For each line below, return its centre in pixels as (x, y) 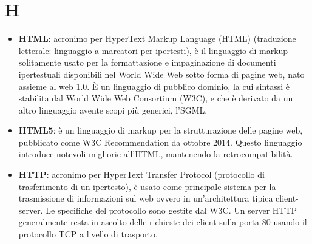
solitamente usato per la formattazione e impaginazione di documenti (147, 62)
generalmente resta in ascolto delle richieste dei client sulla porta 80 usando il (163, 222)
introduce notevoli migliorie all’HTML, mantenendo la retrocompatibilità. (156, 154)
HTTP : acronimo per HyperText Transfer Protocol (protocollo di (141, 175)
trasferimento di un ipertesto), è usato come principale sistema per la (147, 186)
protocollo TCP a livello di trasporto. (88, 234)
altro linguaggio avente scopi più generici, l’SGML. (113, 110)
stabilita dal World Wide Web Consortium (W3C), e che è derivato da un (156, 98)
